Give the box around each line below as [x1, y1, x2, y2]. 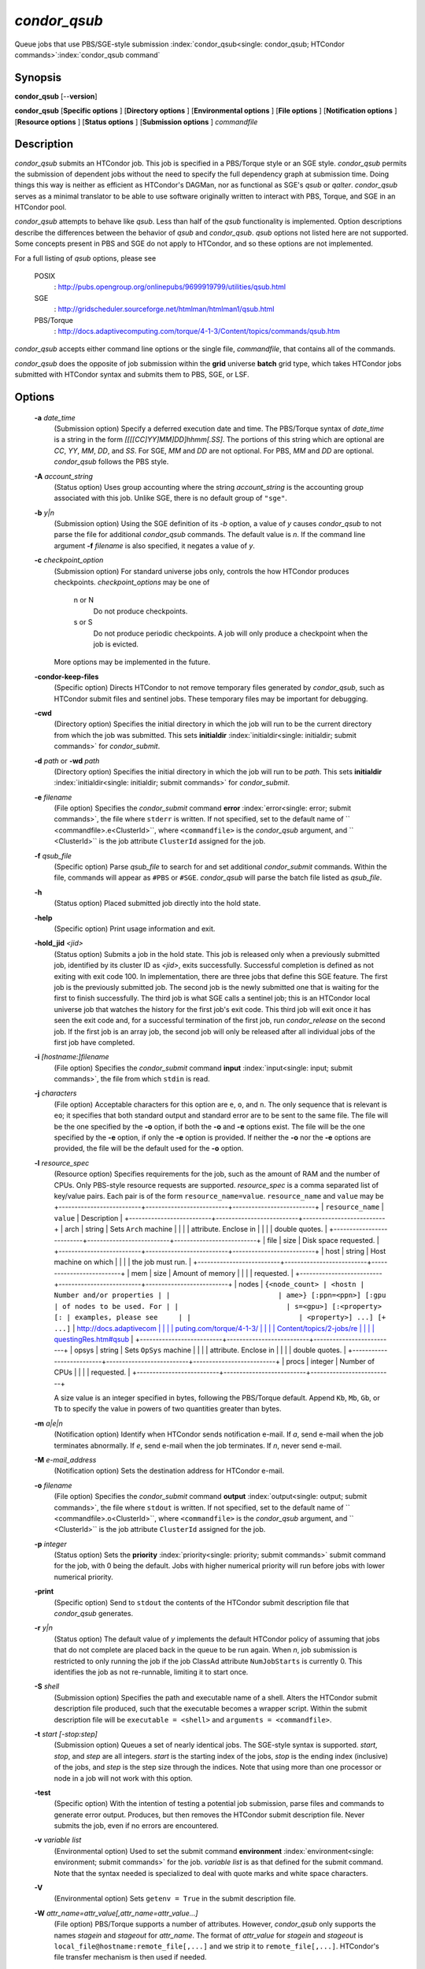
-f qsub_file [34, 851, 72, 860]
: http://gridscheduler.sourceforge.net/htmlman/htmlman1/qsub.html [54, 304, 275, 314]
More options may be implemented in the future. [54, 658, 211, 667]
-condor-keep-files [34, 672, 99, 681]
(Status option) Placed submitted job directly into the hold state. [54, 899, 261, 908]
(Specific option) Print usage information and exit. [54, 924, 216, 933]
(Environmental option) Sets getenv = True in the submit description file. [54, 1894, 297, 1904]
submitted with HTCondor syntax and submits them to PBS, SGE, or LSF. [14, 370, 249, 380]
